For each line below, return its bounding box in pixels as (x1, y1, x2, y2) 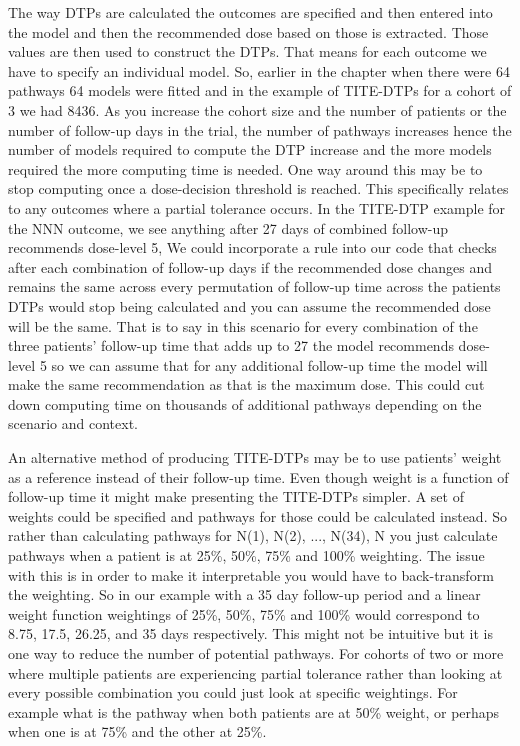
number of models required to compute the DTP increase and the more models (8, 139, 492, 160)
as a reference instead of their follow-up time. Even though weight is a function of (8, 466, 509, 487)
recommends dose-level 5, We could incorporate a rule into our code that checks (8, 237, 497, 258)
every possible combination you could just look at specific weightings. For (8, 682, 458, 703)
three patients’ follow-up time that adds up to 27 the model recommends (8, 335, 454, 356)
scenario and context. (8, 413, 139, 434)
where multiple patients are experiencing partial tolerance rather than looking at (8, 662, 503, 683)
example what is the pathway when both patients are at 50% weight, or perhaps (8, 701, 500, 722)
